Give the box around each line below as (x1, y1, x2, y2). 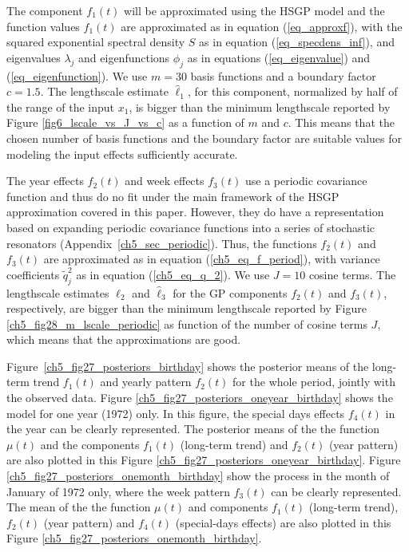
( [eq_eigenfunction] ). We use (6, 67, 148, 84)
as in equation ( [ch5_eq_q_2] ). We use (76, 266, 270, 282)
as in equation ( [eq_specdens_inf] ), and (199, 34, 395, 50)
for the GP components (173, 284, 288, 301)
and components (188, 499, 268, 515)
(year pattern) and (43, 514, 135, 530)
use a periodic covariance (244, 172, 367, 189)
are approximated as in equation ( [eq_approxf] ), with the (121, 18, 403, 34)
